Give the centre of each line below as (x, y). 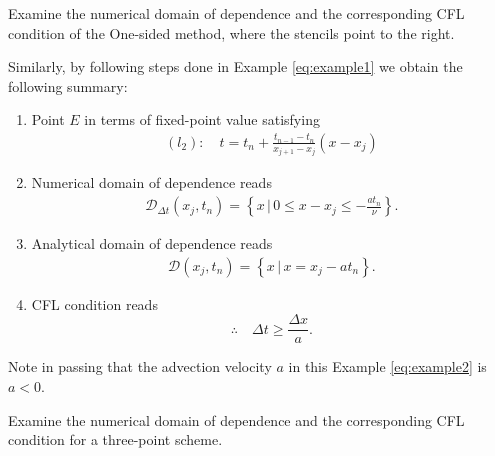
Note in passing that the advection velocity (140, 366)
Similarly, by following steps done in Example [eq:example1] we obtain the (235, 66)
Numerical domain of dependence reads (151, 182)
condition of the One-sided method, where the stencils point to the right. (231, 32)
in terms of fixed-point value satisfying (202, 119)
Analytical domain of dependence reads (152, 243)
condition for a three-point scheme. (115, 439)
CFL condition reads (94, 303)
